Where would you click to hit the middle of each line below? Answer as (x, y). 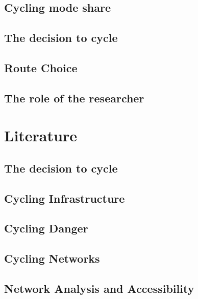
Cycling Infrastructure (65, 198)
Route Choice (41, 67)
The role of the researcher (74, 98)
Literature (41, 135)
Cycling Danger (46, 228)
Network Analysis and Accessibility (99, 289)
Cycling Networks (52, 258)
